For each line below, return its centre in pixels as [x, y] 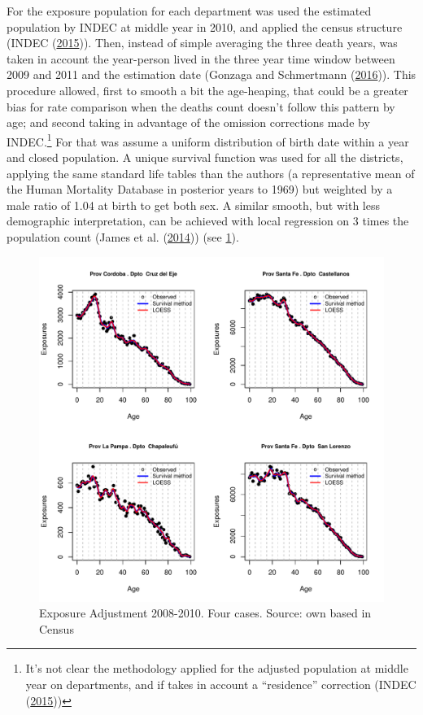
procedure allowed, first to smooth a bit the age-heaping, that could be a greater [207, 90]
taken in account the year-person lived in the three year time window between [201, 58]
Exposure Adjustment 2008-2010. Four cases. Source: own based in [205, 613]
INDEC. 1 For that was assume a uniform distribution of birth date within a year [208, 140]
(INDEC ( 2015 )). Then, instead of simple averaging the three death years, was [202, 43]
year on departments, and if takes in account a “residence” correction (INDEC [221, 684]
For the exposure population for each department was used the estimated [189, 11]
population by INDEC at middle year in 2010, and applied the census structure [205, 26]
